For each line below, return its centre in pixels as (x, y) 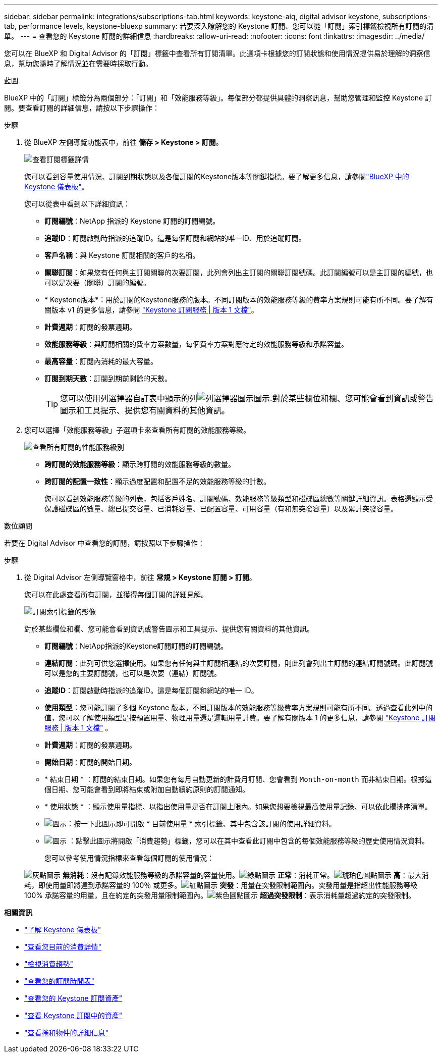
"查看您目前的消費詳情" (63, 947)
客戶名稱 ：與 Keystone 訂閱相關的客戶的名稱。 (122, 255)
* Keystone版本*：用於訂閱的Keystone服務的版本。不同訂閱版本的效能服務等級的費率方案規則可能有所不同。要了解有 (239, 300)
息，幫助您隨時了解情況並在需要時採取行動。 (78, 63)
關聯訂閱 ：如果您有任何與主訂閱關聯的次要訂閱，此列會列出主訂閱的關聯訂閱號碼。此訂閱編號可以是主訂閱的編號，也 (239, 272)
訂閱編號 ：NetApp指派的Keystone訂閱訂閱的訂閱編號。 (136, 646)
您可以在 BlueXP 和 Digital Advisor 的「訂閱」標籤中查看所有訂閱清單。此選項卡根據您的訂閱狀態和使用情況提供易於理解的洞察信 (217, 53)
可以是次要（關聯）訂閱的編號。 (97, 282)
